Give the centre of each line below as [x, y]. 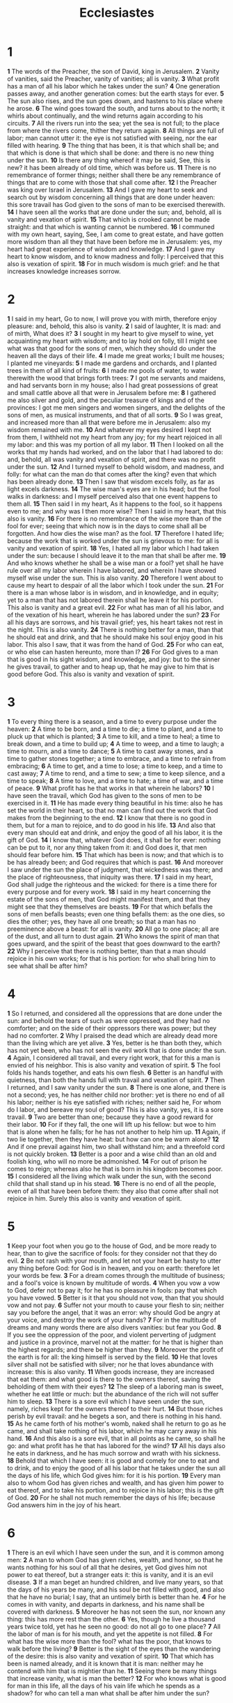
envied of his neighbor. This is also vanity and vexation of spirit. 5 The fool [114, 1065]
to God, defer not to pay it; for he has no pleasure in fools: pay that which [112, 1290]
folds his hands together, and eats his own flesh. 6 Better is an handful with [115, 1072]
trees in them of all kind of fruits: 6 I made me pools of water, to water [107, 370]
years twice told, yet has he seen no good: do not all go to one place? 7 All [114, 1626]
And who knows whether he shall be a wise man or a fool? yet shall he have [115, 563]
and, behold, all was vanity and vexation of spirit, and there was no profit [111, 459]
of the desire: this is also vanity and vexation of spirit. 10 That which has [111, 1656]
